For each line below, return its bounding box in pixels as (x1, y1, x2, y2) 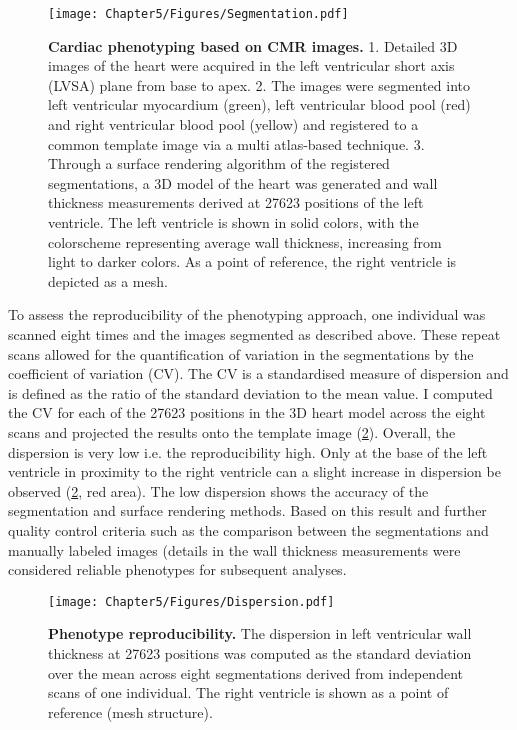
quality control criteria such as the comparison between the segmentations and (8, 519, 489, 540)
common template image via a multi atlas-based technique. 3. (48, 133, 425, 154)
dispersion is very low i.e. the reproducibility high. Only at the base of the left (8, 441, 488, 462)
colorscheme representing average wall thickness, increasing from (48, 231, 442, 252)
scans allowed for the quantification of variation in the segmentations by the (8, 343, 474, 364)
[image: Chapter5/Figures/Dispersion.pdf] (48, 594, 335, 609)
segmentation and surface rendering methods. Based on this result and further (8, 500, 487, 521)
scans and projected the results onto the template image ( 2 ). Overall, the (8, 421, 456, 442)
